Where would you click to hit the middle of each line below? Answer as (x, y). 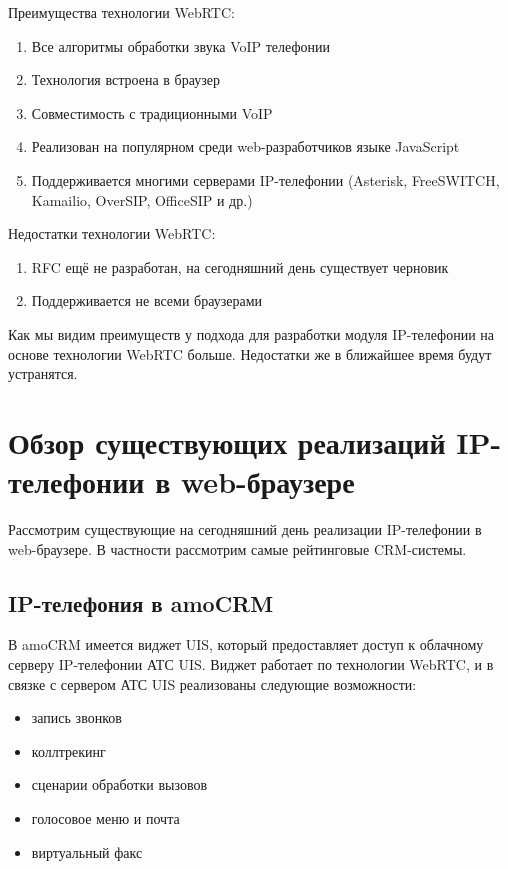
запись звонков (76, 717)
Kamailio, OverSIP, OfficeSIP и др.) (142, 199)
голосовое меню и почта (105, 817)
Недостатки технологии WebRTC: (112, 233)
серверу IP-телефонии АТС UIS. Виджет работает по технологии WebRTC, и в (251, 664)
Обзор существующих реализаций (227, 441)
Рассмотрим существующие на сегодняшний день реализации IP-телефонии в (245, 529)
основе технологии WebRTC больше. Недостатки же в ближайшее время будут (250, 353)
